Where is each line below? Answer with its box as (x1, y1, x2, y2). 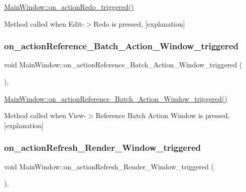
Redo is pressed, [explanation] (93, 18, 185, 29)
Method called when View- (4, 110, 86, 121)
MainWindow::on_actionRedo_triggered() (4, 2, 134, 12)
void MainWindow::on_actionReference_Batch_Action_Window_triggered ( (4, 59, 242, 70)
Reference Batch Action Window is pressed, (95, 110, 230, 121)
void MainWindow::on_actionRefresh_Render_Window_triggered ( (4, 161, 214, 171)
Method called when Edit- (4, 18, 84, 29)
